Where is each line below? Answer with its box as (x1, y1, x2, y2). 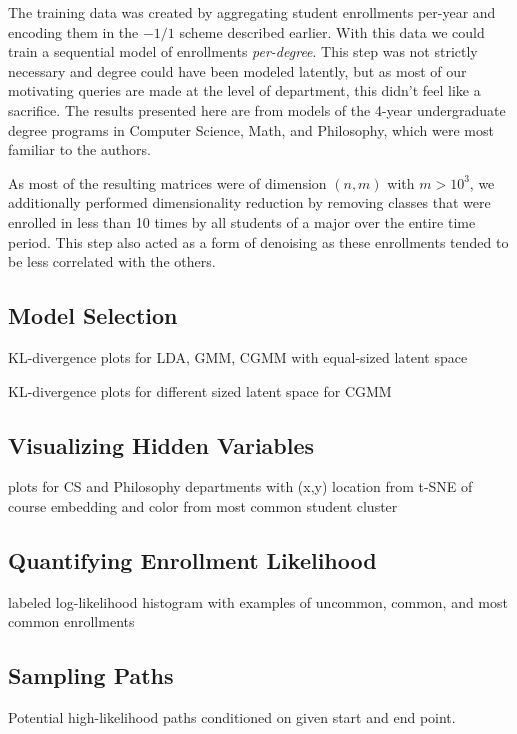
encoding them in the (8, 21, 139, 42)
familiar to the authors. (8, 139, 151, 160)
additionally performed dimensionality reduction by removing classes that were (8, 192, 491, 213)
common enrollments (8, 611, 135, 632)
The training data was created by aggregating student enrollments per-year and (8, 2, 496, 22)
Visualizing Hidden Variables (8, 429, 315, 460)
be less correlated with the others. (8, 251, 216, 272)
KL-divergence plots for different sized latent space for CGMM (8, 380, 392, 401)
